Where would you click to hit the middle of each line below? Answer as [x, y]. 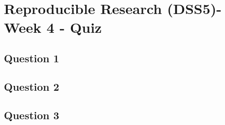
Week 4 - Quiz [53, 27]
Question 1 [32, 58]
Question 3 [32, 115]
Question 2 [32, 86]
